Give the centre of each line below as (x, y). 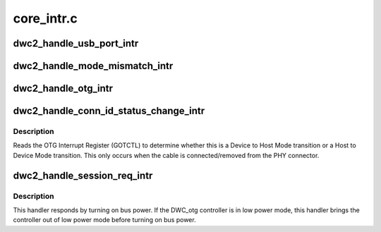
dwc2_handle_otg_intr (63, 88)
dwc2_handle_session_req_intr (83, 175)
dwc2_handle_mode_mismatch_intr (93, 66)
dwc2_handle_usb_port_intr (76, 43)
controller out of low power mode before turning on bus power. (105, 220)
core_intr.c (45, 18)
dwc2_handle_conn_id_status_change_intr (109, 111)
